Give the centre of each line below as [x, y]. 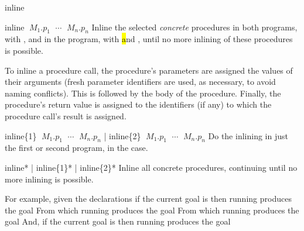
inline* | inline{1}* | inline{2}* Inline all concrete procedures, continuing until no [151, 167]
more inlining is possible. [49, 179]
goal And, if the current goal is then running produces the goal [118, 221]
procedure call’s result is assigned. [66, 115]
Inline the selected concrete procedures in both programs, [194, 27]
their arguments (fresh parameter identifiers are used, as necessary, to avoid [140, 82]
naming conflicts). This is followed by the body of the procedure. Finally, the [143, 93]
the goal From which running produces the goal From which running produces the [152, 210]
